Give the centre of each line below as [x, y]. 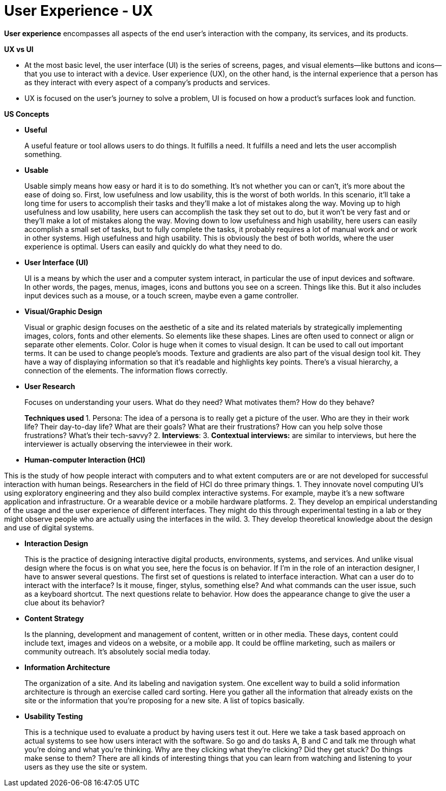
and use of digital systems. [49, 527]
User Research [50, 386]
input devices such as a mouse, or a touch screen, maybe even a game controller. [162, 295]
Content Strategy [54, 618]
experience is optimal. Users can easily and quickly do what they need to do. [153, 246]
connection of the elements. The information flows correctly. [126, 370]
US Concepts [27, 114]
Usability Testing [54, 716]
